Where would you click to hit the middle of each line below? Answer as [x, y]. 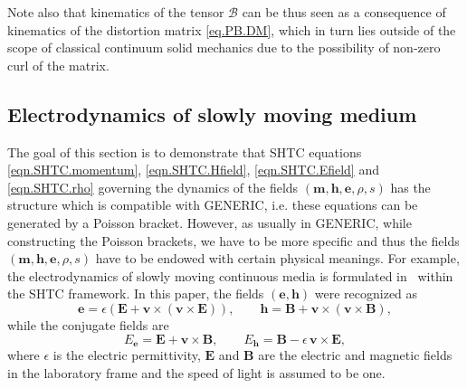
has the [410, 187]
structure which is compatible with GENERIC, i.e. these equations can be [213, 205]
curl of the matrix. [58, 65]
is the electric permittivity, [127, 354]
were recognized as [366, 293]
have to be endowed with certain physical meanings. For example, [277, 258]
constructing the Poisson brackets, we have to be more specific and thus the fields [233, 240]
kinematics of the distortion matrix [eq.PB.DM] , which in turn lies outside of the [232, 29]
